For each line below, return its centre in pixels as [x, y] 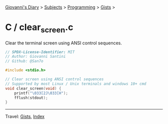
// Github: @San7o [24, 61]
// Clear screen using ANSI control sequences [54, 79]
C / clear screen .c [39, 28]
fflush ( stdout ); [31, 98]
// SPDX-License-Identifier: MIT [40, 52]
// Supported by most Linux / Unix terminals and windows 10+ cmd [76, 84]
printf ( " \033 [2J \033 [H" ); [41, 93]
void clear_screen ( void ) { [33, 88]
